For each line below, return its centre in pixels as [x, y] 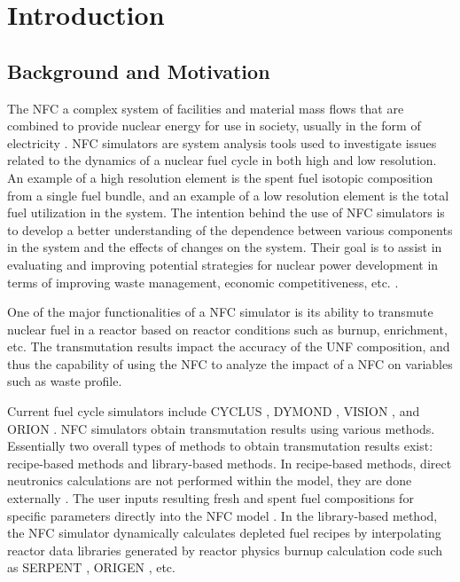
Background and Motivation [139, 71]
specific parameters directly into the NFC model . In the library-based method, [222, 515]
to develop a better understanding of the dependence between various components [230, 229]
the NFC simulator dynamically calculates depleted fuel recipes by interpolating [224, 533]
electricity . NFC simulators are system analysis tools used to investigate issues [222, 142]
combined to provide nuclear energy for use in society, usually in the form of [214, 126]
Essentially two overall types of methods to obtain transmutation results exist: [220, 446]
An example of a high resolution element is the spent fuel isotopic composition [220, 177]
